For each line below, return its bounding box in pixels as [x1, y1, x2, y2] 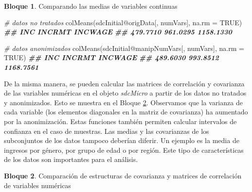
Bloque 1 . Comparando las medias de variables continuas [4, 1, 178, 11]
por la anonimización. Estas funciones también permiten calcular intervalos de [4, 116, 237, 126]
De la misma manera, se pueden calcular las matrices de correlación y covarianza [4, 78, 245, 88]
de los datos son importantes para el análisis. [4, 154, 138, 164]
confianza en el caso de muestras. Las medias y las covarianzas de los [4, 126, 209, 136]
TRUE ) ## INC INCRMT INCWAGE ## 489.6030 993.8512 [4, 52, 219, 63]
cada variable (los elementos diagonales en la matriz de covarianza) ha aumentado [4, 107, 248, 117]
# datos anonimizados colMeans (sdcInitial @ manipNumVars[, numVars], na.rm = [4, 43, 244, 53]
